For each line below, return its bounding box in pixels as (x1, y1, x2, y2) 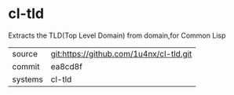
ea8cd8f (50, 60, 82, 71)
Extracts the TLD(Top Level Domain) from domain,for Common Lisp (8, 31, 226, 40)
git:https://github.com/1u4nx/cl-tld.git (50, 48, 192, 59)
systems (12, 74, 43, 85)
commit (12, 60, 40, 71)
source (12, 48, 38, 59)
